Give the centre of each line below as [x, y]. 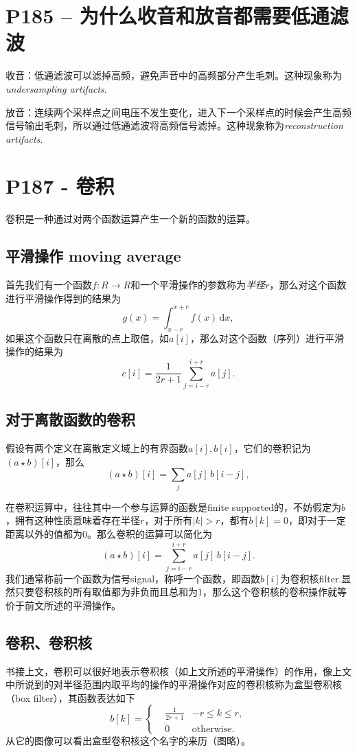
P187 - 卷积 [60, 186]
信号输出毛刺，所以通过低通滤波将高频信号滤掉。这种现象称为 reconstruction [174, 125]
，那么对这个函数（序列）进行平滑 [267, 338]
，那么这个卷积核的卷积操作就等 [275, 592]
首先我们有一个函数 [49, 285]
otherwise [212, 729]
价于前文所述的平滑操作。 [63, 605]
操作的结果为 [34, 351]
